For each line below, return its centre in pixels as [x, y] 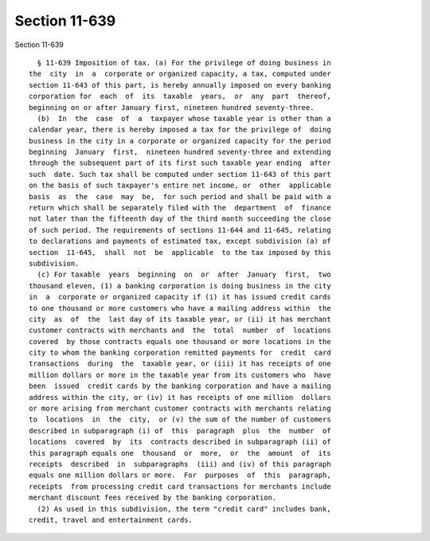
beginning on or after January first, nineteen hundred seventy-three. [172, 107]
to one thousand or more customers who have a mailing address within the [180, 308]
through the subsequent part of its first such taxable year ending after [180, 163]
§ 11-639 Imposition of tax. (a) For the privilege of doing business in [184, 63]
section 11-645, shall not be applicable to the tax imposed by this [180, 252]
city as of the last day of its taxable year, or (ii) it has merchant [180, 319]
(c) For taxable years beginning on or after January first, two [184, 274]
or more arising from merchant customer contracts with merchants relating [180, 409]
